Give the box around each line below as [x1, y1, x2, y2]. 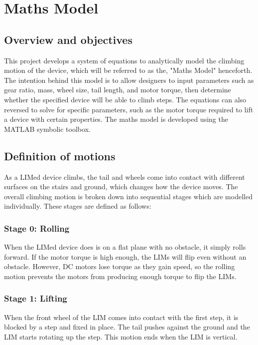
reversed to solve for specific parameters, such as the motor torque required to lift [4, 104, 254, 114]
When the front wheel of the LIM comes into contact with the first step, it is [4, 312, 239, 322]
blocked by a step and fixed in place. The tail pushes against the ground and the [4, 322, 250, 332]
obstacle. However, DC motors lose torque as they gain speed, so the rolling [4, 261, 235, 272]
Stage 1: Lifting [4, 292, 67, 305]
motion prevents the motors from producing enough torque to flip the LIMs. [4, 271, 237, 281]
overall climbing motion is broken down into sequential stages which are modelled [4, 191, 253, 201]
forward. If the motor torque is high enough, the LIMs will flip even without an [4, 251, 247, 262]
